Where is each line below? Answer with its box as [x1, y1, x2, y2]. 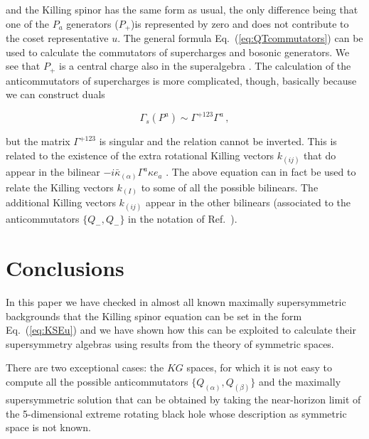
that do [304, 147, 336, 162]
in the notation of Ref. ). [128, 211, 237, 226]
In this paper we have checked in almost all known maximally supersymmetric [6, 295, 346, 310]
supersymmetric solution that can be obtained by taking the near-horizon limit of [6, 391, 361, 406]
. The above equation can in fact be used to [166, 164, 356, 179]
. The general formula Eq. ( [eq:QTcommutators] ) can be [117, 31, 363, 46]
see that [6, 58, 41, 73]
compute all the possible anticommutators [6, 374, 188, 389]
